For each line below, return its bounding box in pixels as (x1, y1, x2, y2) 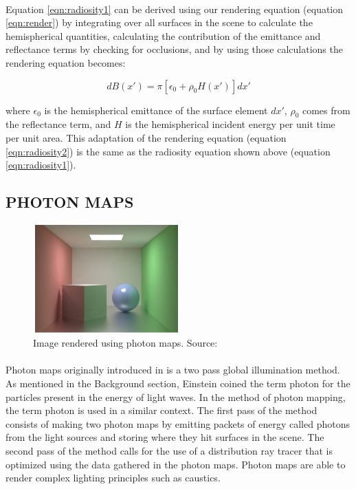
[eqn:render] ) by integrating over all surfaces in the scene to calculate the (5, 15, 313, 30)
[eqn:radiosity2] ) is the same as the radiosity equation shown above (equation (5, 144, 331, 158)
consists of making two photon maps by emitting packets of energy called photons (5, 416, 350, 431)
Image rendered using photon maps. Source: (33, 336, 218, 350)
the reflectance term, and (5, 117, 111, 131)
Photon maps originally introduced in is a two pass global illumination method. (5, 362, 340, 377)
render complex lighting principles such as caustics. (5, 470, 221, 485)
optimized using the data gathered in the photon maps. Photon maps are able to (5, 457, 346, 471)
